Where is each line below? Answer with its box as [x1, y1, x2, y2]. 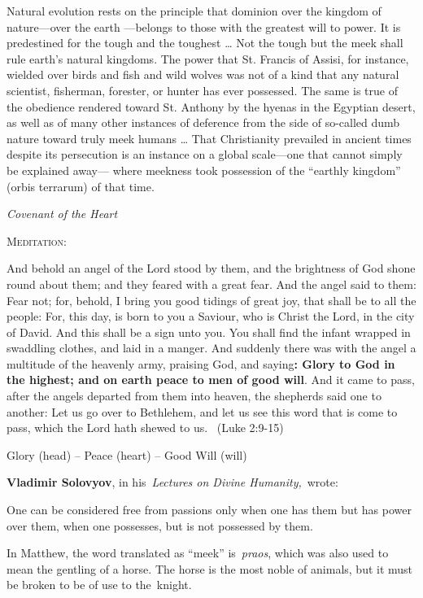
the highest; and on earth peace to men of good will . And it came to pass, [7, 371, 415, 388]
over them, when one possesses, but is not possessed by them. [7, 517, 313, 534]
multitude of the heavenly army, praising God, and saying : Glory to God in [7, 355, 395, 372]
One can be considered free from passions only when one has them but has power [7, 501, 412, 518]
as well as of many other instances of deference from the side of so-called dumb [7, 114, 400, 131]
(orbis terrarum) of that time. [7, 177, 155, 194]
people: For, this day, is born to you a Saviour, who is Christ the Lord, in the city [7, 308, 415, 325]
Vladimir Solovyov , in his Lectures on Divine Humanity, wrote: [7, 474, 338, 491]
